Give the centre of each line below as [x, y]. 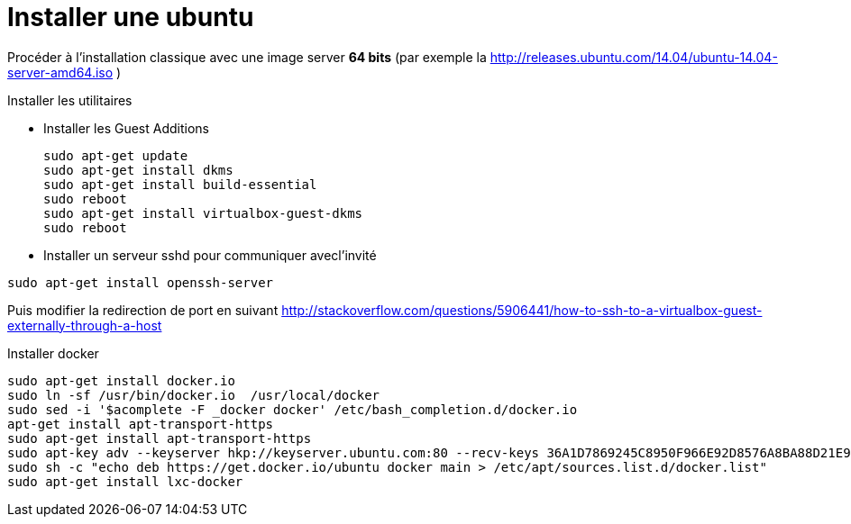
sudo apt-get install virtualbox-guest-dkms [203, 213]
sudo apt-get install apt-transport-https [160, 438]
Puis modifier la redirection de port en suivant [143, 310]
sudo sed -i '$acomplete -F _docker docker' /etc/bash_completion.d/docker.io [293, 409]
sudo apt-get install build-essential [180, 184]
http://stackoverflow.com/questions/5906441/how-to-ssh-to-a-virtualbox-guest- [522, 310]
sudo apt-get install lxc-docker [125, 481]
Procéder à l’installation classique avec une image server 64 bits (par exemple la [247, 57]
